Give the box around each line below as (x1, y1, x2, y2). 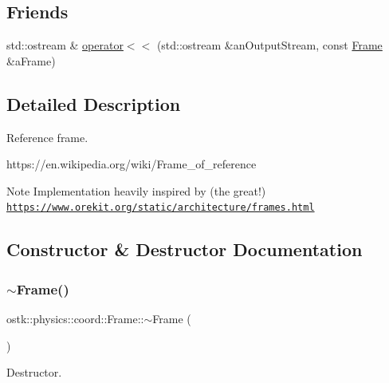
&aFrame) (6, 52, 56, 69)
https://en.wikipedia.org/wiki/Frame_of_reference (6, 156, 257, 172)
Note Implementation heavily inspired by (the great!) (6, 182, 266, 199)
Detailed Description (6, 91, 181, 116)
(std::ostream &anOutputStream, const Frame (156, 37, 383, 53)
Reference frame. (6, 128, 88, 145)
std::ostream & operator (6, 37, 124, 53)
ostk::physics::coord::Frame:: (6, 310, 144, 327)
